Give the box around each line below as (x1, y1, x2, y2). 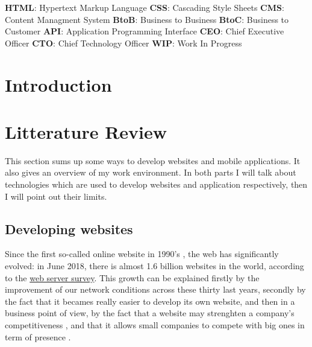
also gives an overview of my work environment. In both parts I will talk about (5, 166, 296, 179)
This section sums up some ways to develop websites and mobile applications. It (5, 154, 301, 167)
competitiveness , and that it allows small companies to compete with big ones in (5, 319, 305, 331)
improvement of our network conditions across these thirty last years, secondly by (5, 283, 306, 296)
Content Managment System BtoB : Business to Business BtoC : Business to (5, 13, 289, 25)
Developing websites (5, 219, 133, 238)
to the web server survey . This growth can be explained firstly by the (5, 271, 260, 284)
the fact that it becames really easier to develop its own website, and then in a (5, 294, 295, 307)
